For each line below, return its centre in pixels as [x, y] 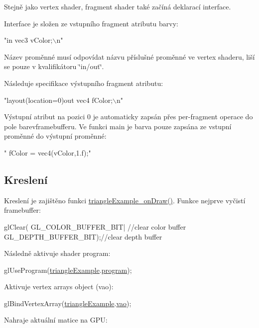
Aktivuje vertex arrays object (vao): [59, 287]
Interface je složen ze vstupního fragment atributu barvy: [91, 23]
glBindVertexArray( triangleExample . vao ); [68, 303]
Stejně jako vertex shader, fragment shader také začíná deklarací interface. [118, 6]
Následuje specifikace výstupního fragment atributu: [84, 83]
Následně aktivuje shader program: [57, 253]
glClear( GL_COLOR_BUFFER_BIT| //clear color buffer [95, 226]
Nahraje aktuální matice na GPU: [56, 320]
